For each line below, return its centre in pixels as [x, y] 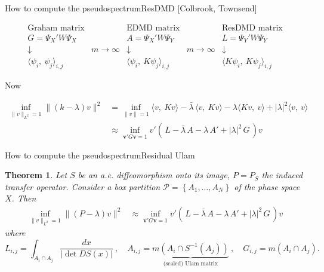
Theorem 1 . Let [36, 175]
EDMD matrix [153, 28]
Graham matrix [56, 28]
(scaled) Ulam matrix [191, 263]
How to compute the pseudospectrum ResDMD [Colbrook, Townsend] [131, 8]
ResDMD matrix [252, 28]
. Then [24, 198]
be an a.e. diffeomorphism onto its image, [154, 175]
